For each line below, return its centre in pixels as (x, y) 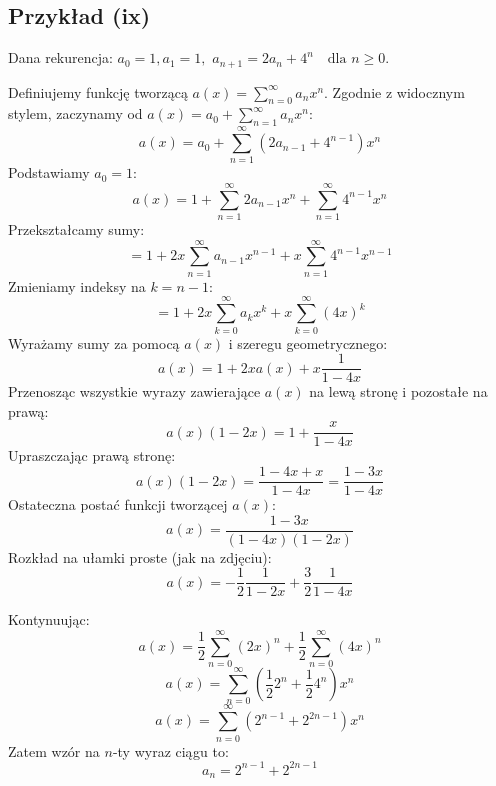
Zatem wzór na (54, 750)
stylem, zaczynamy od (75, 113)
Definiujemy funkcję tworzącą (98, 91)
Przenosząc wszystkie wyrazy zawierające (134, 391)
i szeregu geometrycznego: (308, 342)
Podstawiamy (49, 172)
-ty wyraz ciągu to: (170, 750)
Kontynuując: (49, 619)
